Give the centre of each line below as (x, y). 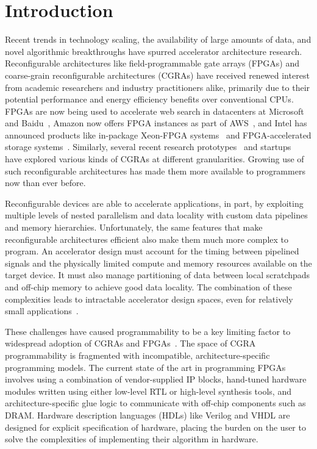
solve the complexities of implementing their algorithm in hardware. (132, 439)
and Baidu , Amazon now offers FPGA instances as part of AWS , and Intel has (156, 123)
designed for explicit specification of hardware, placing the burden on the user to (155, 427)
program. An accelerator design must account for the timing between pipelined (152, 251)
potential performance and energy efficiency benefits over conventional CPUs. (149, 99)
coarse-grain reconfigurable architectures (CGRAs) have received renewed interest (157, 75)
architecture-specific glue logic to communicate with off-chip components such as (155, 403)
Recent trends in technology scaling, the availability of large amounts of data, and (158, 39)
